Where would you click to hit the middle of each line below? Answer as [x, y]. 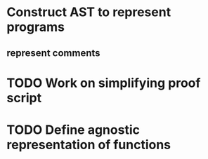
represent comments [53, 53]
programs [35, 27]
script [24, 98]
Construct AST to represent [89, 12]
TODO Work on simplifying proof [104, 83]
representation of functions [89, 145]
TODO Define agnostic [73, 130]
